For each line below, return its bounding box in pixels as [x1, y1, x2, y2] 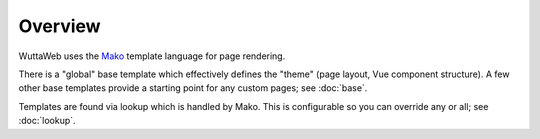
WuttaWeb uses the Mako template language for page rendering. [18, 50, 286, 62]
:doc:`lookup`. [18, 115, 76, 127]
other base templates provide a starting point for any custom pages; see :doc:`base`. [18, 82, 368, 94]
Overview [18, 15, 101, 37]
